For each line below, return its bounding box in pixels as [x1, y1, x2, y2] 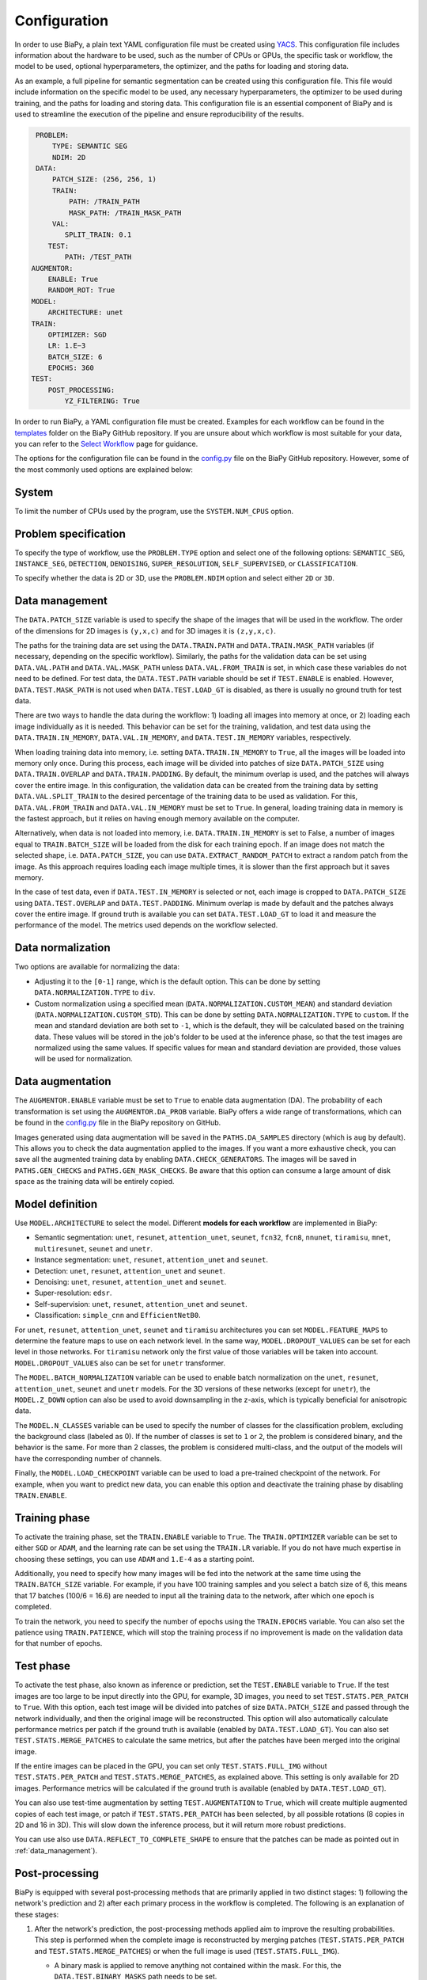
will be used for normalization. [34, 1054, 134, 1064]
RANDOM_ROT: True [47, 286, 115, 295]
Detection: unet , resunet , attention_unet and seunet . [34, 1266, 225, 1275]
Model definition [14, 1197, 98, 1211]
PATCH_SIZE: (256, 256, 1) [51, 175, 157, 184]
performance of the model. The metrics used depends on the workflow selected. [14, 920, 278, 930]
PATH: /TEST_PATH [64, 253, 132, 261]
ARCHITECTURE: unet [47, 308, 124, 317]
